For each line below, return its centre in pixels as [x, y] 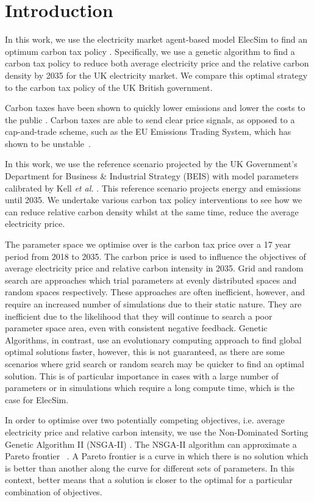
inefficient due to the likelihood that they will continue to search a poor [139, 316]
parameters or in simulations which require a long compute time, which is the [150, 388]
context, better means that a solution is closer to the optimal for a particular [149, 480]
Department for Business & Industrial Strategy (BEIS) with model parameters [152, 176]
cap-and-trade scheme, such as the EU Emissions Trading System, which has [148, 131]
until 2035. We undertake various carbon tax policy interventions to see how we [154, 200]
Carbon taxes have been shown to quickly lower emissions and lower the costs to [155, 108]
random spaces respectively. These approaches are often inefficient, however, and [155, 292]
